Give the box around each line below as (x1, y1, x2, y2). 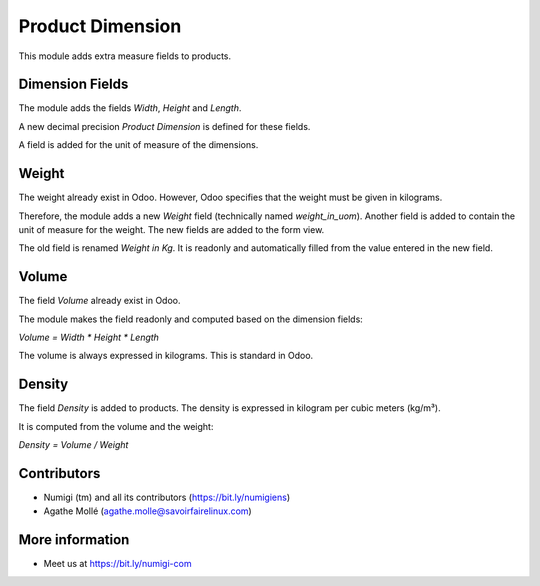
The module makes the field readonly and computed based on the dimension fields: (18, 313, 364, 325)
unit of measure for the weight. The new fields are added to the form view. (18, 223, 325, 235)
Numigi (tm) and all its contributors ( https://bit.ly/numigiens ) (43, 491, 291, 503)
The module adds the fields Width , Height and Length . (18, 102, 242, 114)
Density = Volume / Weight (18, 439, 129, 451)
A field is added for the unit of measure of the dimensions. (18, 139, 259, 151)
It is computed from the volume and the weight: (18, 420, 214, 432)
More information (18, 531, 130, 549)
